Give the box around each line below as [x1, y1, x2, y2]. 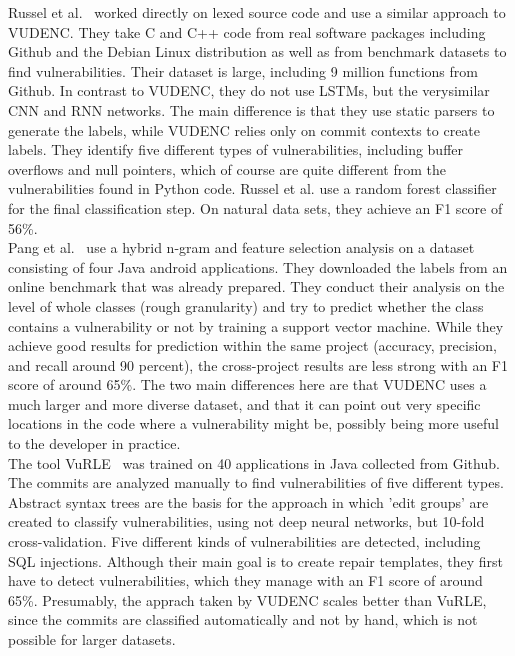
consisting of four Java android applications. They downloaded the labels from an [8, 256, 508, 277]
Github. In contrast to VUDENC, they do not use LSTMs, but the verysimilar [8, 80, 490, 101]
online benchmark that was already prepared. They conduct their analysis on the [8, 276, 505, 297]
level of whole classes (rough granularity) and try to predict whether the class [8, 295, 484, 316]
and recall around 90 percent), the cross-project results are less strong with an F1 [8, 354, 508, 375]
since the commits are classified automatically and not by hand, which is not [8, 609, 478, 630]
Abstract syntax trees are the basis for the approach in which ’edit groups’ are [8, 491, 489, 512]
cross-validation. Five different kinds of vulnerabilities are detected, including [8, 531, 481, 552]
